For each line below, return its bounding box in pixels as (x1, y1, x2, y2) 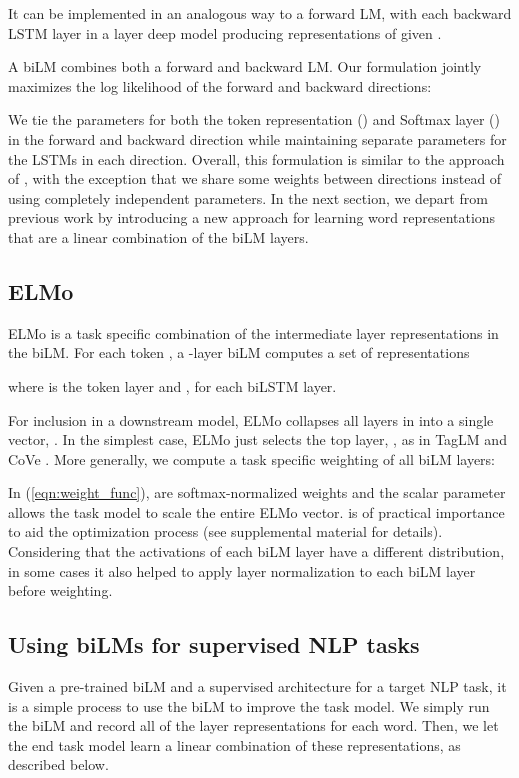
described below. (8, 754, 109, 775)
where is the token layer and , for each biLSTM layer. (8, 375, 337, 396)
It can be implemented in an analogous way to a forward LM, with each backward (8, 3, 512, 23)
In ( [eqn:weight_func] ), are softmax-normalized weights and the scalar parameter (8, 482, 506, 503)
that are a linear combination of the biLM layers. (8, 226, 309, 247)
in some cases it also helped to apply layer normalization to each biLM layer (8, 560, 476, 581)
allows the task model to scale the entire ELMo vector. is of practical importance (8, 501, 505, 522)
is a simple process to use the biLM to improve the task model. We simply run (8, 695, 490, 716)
